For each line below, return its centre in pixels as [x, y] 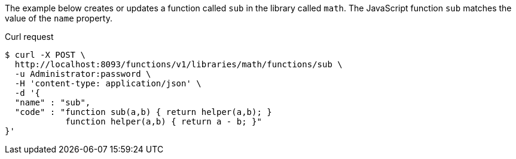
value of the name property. [59, 18]
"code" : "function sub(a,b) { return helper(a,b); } [143, 112]
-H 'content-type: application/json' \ [108, 83]
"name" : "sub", [53, 102]
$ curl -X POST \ [45, 55]
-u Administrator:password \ [83, 74]
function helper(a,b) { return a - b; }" [164, 121]
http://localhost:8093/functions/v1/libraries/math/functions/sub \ [178, 64]
